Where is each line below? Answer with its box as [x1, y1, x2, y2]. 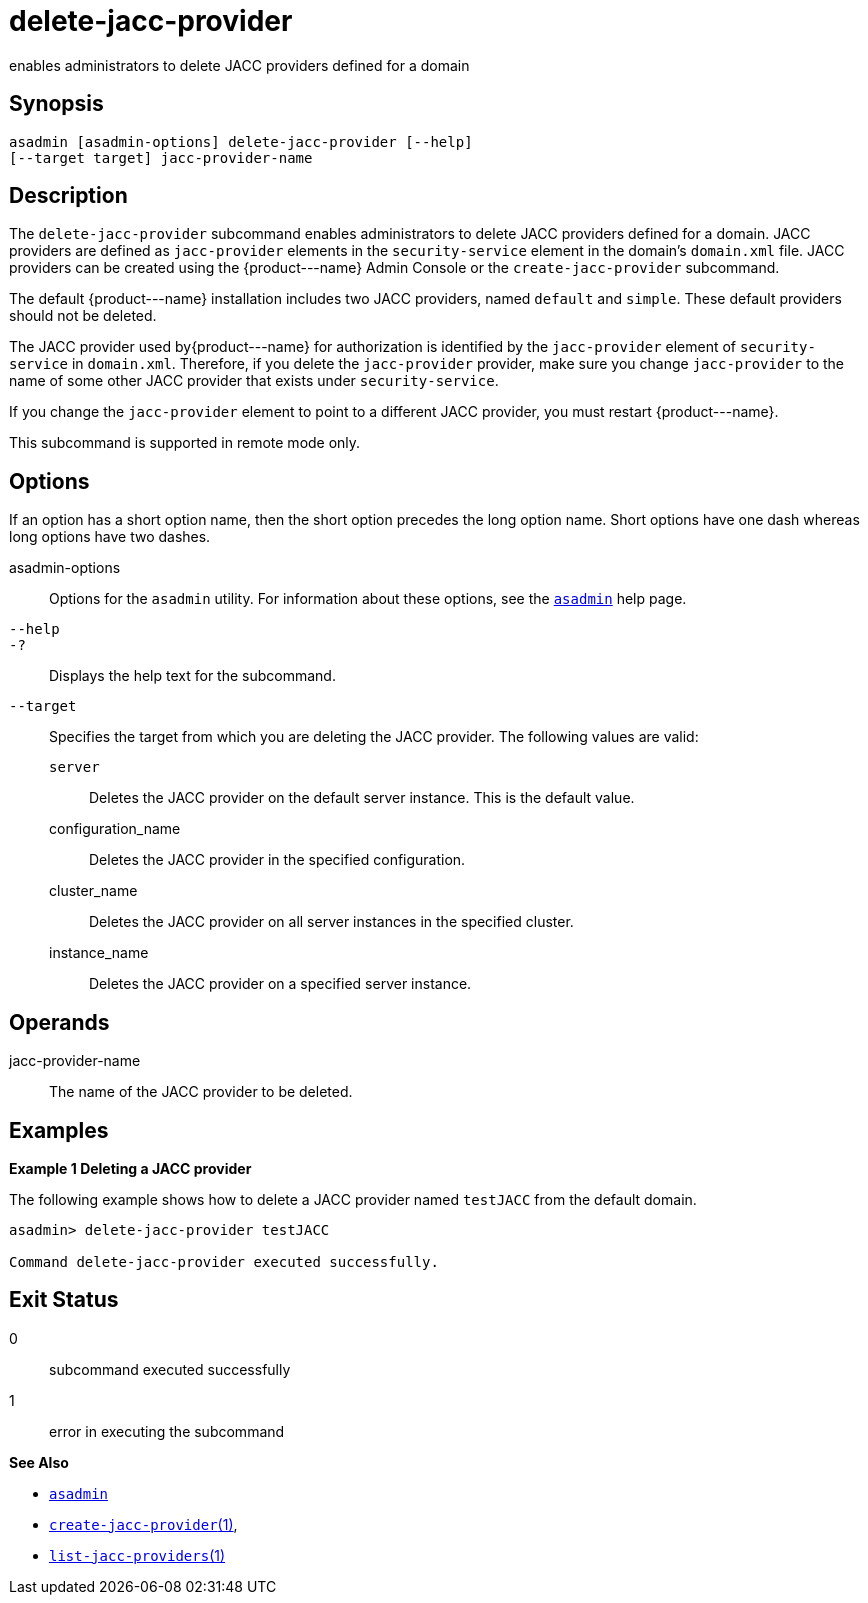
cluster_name [49, 882, 138, 900]
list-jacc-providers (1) [49, 1546, 226, 1564]
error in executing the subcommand [49, 1422, 285, 1440]
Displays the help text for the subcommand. [49, 667, 336, 685]
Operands [9, 1009, 110, 1035]
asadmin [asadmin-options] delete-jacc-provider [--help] [9, 133, 473, 150]
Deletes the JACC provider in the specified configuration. [89, 851, 466, 869]
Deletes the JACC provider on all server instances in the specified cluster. [89, 913, 574, 931]
